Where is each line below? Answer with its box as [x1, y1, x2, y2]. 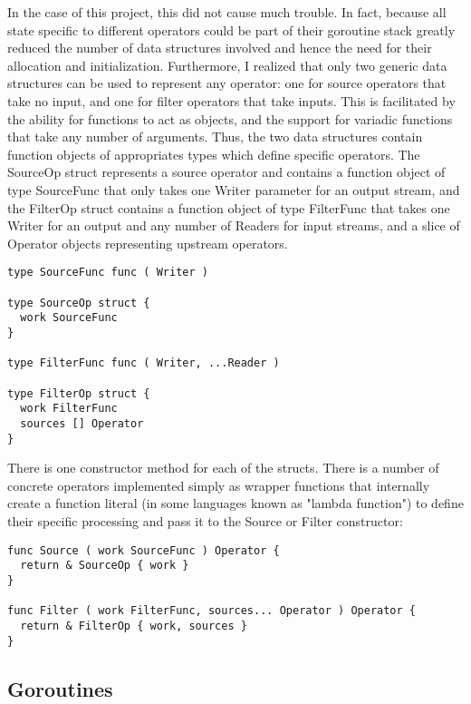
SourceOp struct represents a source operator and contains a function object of [7, 162, 446, 181]
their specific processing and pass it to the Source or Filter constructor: [7, 511, 403, 530]
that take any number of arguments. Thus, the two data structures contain [7, 127, 423, 146]
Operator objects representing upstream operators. [7, 233, 288, 252]
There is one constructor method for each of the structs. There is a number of [7, 458, 439, 477]
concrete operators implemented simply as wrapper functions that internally [7, 475, 430, 494]
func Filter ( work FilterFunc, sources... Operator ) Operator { [7, 604, 417, 618]
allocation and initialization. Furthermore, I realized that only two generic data [7, 55, 447, 74]
